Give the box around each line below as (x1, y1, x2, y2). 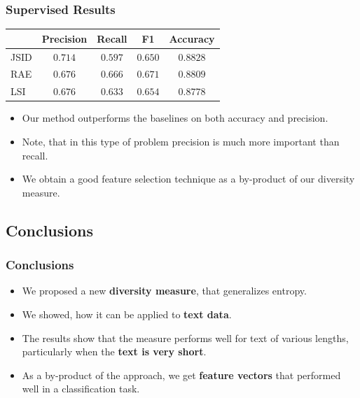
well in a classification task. (22, 381, 140, 396)
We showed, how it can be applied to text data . (22, 306, 232, 321)
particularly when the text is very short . (22, 344, 207, 359)
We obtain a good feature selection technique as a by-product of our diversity (22, 171, 355, 186)
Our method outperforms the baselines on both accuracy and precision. (22, 111, 328, 125)
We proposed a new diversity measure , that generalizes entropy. (22, 283, 307, 298)
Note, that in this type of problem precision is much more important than (22, 134, 340, 148)
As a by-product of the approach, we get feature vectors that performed (22, 367, 341, 382)
